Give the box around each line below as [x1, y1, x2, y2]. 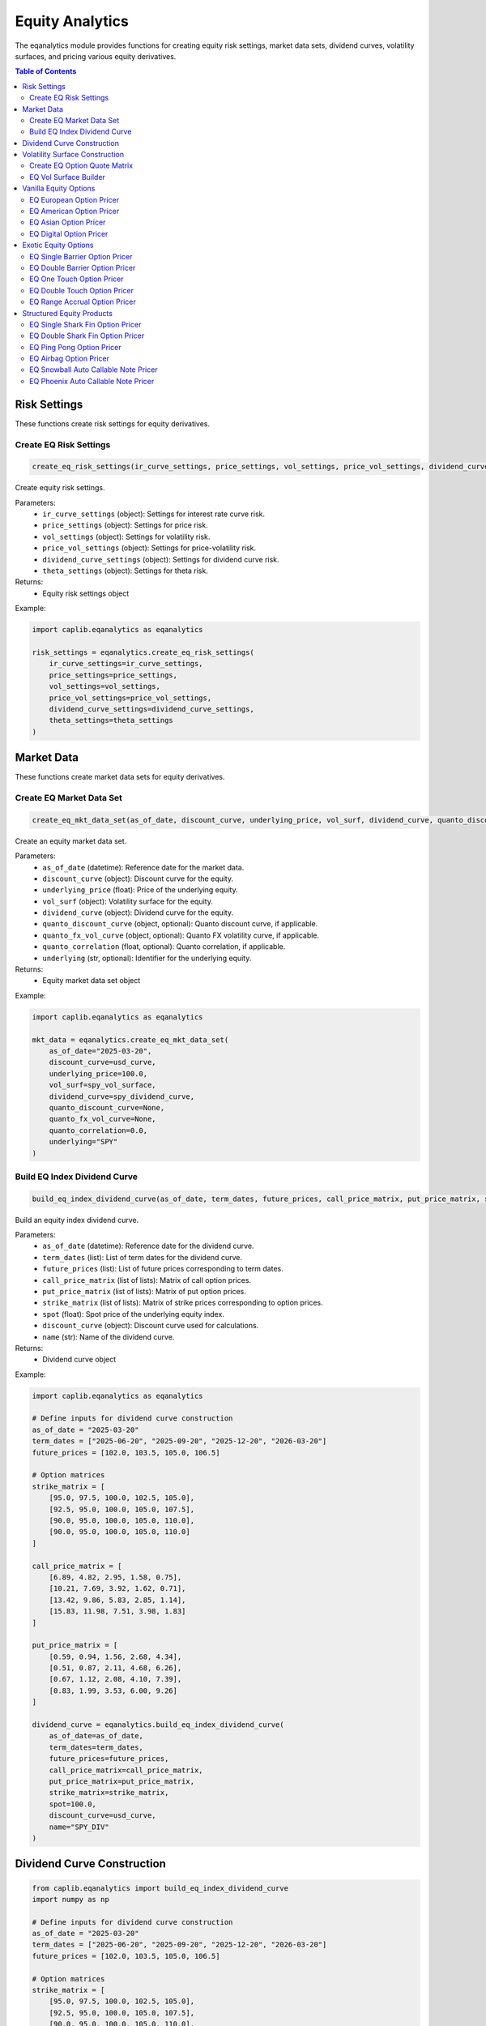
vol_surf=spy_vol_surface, [49, 1080, 157, 1090]
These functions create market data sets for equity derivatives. [15, 772, 226, 782]
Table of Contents [15, 66, 77, 76]
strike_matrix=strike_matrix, [49, 1788, 169, 1797]
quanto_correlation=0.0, [49, 1126, 148, 1135]
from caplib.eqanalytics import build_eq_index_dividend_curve [32, 1883, 289, 1892]
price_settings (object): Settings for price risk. [42, 520, 208, 530]
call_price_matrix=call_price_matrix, [49, 1765, 203, 1775]
